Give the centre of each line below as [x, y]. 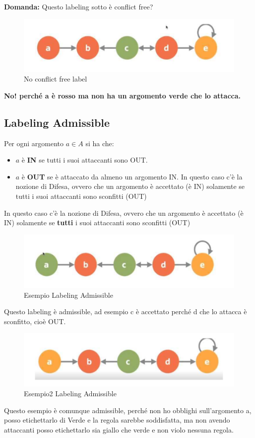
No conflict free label [56, 79]
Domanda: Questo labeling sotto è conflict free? [79, 6]
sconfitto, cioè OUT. [35, 321]
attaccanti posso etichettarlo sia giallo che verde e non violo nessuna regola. [119, 429]
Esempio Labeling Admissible [68, 295]
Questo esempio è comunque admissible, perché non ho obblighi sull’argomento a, [128, 410]
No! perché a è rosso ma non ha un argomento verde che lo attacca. [123, 95]
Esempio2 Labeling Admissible [70, 394]
